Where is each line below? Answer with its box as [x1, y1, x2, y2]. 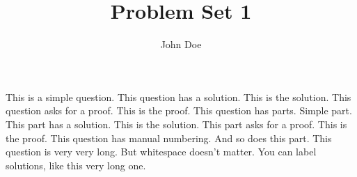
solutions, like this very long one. [6, 157, 146, 172]
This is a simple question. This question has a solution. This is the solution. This [6, 89, 351, 104]
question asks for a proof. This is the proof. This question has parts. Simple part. [6, 103, 352, 118]
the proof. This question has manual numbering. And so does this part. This [6, 130, 332, 145]
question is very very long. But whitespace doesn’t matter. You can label [6, 144, 317, 159]
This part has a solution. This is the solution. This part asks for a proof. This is [6, 116, 347, 131]
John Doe [160, 37, 202, 52]
